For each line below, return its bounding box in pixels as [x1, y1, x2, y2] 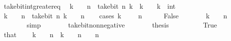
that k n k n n [3, 29, 99, 39]
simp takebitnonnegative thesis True [26, 20, 217, 30]
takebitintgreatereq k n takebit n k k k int [3, 1, 176, 11]
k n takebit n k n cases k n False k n [3, 10, 227, 20]
